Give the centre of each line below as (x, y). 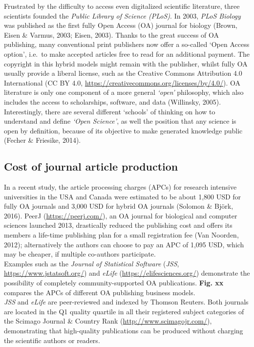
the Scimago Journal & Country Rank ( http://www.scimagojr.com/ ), (108, 321)
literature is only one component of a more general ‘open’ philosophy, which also (124, 92)
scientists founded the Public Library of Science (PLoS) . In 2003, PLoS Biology (122, 15)
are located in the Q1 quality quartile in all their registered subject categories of (124, 311)
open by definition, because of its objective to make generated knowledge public (123, 130)
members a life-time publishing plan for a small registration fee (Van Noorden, (121, 235)
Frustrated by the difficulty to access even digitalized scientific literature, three (122, 6)
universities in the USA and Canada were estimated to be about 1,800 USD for (123, 196)
